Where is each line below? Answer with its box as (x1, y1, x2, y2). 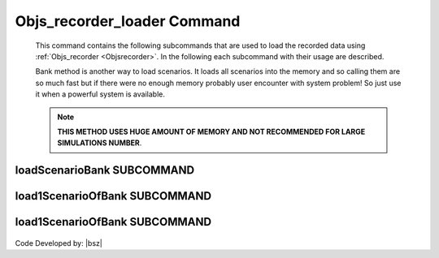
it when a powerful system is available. (35, 89, 166, 99)
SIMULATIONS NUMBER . (57, 138, 142, 148)
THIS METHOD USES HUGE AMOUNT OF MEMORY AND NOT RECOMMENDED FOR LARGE (57, 127, 366, 136)
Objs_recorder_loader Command (15, 12, 241, 30)
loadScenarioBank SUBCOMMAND (15, 163, 195, 178)
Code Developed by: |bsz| (15, 238, 103, 247)
